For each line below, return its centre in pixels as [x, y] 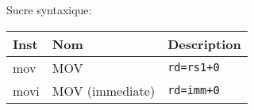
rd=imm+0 [194, 91]
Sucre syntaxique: [49, 9]
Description [204, 44]
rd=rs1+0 [194, 68]
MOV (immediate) [104, 90]
